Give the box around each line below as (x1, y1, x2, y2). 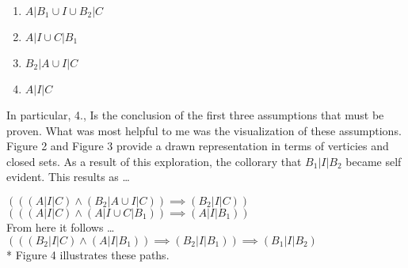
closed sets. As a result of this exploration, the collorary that (6, 153, 302, 169)
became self (345, 153, 402, 169)
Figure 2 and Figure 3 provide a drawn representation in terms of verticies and (6, 138, 389, 154)
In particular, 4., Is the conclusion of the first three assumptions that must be (6, 107, 384, 123)
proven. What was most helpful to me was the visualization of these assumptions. (6, 122, 402, 138)
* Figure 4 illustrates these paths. (6, 246, 170, 262)
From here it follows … (6, 218, 115, 235)
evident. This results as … (6, 168, 130, 185)
